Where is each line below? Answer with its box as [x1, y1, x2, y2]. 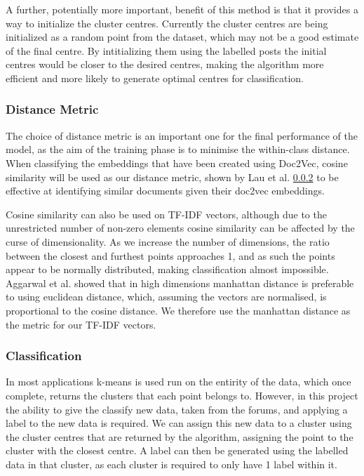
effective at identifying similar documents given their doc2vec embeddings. [6, 183, 325, 198]
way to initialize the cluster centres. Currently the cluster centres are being [6, 15, 328, 30]
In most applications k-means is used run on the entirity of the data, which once [6, 374, 351, 389]
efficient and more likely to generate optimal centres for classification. [6, 70, 304, 85]
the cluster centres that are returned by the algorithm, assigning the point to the [6, 429, 353, 444]
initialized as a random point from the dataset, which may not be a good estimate [6, 29, 359, 44]
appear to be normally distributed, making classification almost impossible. [6, 262, 329, 277]
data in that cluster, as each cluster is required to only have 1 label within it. [6, 456, 337, 471]
